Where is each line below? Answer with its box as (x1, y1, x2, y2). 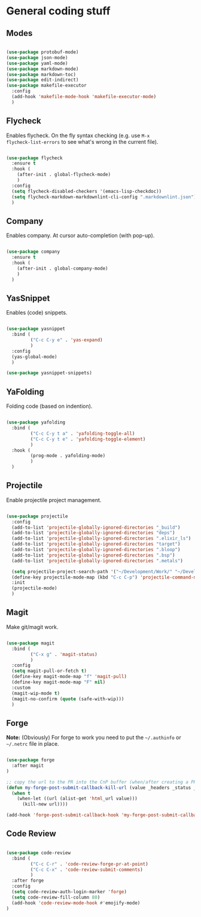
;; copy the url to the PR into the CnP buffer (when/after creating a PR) (6, 779, 199, 785)
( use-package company (6, 249, 60, 255)
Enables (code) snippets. (6, 309, 68, 316)
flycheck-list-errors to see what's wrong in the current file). (6, 138, 159, 145)
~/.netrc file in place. (6, 740, 59, 747)
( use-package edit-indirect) (6, 77, 79, 83)
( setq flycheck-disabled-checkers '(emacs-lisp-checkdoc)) (11, 188, 162, 194)
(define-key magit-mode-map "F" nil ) (11, 679, 106, 685)
